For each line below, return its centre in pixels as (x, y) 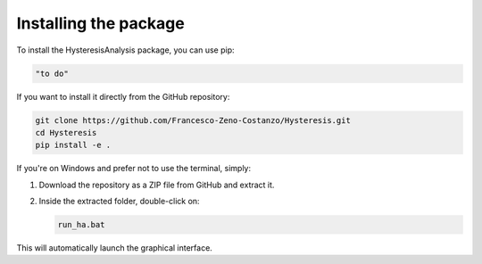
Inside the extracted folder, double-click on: (119, 202)
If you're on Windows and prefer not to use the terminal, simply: (134, 169)
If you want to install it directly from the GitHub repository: (123, 96)
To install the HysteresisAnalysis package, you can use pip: (126, 50)
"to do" (52, 73)
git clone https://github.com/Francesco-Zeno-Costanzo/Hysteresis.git (193, 120)
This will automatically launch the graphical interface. (115, 248)
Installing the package (100, 23)
